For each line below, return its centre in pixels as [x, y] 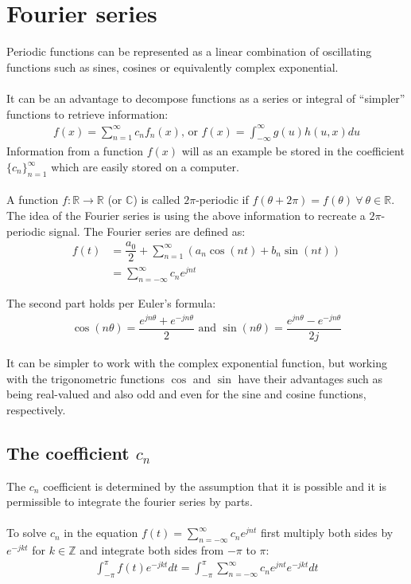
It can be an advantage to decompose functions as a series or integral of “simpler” [206, 98]
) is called [157, 200]
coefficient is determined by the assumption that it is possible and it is [215, 486]
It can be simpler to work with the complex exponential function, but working [197, 362]
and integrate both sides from [152, 550]
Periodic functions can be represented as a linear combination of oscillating [189, 51]
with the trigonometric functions [85, 378]
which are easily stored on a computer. [145, 167]
